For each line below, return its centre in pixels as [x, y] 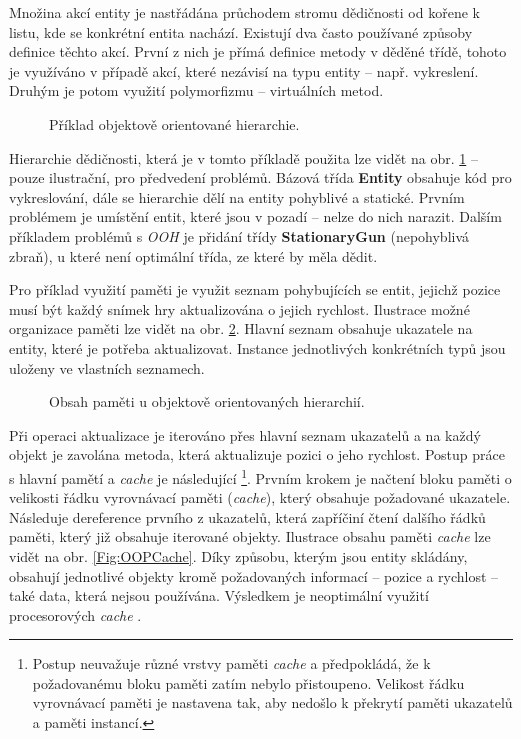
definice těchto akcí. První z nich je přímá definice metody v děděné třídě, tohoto [258, 51]
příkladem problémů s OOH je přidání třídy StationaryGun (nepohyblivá [239, 235]
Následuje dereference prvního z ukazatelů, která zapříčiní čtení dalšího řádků [247, 516]
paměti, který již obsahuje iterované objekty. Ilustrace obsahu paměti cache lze [250, 536]
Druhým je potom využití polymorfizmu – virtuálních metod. [196, 90]
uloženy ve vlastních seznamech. [107, 367]
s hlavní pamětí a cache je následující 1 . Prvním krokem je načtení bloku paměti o [260, 476]
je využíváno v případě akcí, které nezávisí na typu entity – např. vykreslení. [244, 70]
